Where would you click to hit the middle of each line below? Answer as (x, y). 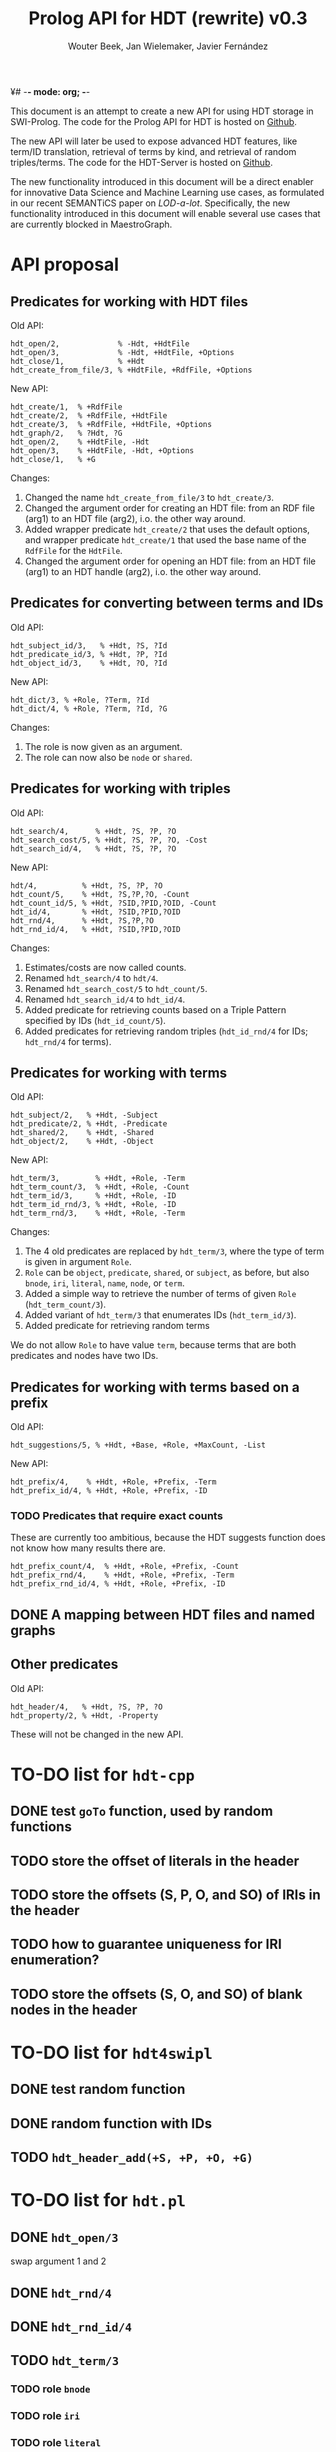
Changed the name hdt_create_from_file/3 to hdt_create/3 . (149, 497)
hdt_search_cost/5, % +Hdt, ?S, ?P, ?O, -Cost (109, 840)
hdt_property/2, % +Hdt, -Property (84, 1715)
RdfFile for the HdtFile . (73, 550)
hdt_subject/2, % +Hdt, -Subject (84, 1115)
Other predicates (64, 1664)
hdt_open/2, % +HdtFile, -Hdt (80, 442)
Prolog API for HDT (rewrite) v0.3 (168, 18)
